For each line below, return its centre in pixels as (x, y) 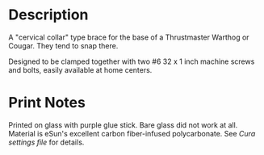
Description (48, 15)
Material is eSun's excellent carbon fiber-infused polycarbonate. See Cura (132, 133)
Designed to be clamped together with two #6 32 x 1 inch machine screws (132, 61)
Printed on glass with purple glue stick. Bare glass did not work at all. (123, 125)
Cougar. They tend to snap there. (63, 45)
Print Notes (47, 103)
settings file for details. (46, 142)
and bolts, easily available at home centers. (80, 69)
